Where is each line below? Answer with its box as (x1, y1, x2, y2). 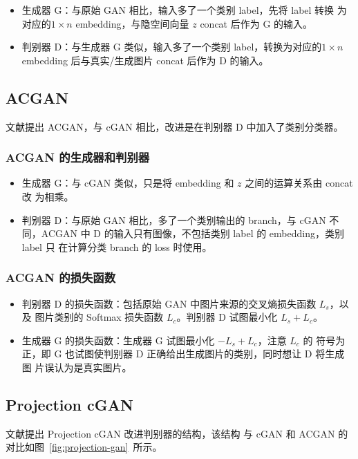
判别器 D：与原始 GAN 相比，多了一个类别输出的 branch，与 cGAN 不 (21, 212, 339, 227)
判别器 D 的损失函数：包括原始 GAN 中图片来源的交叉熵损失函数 (21, 296, 317, 310)
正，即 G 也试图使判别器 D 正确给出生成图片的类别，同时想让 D (21, 346, 312, 361)
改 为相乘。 (21, 189, 74, 203)
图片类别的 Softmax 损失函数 (35, 310, 164, 324)
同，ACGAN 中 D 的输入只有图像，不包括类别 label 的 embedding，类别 (21, 226, 344, 241)
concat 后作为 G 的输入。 (200, 16, 313, 30)
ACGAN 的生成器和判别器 (6, 149, 150, 166)
